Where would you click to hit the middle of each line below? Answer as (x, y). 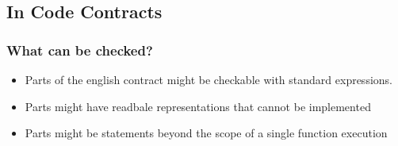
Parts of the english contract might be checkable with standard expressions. (209, 80)
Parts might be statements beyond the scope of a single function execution (206, 133)
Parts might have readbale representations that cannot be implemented (198, 106)
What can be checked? (80, 50)
